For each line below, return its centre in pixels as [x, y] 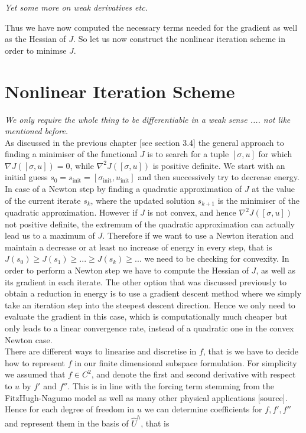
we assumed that [35, 374]
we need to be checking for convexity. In [217, 258]
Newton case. [29, 339]
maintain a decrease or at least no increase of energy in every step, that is [139, 247]
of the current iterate [43, 200]
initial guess [26, 177]
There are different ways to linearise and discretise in [101, 351]
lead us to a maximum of [50, 235]
